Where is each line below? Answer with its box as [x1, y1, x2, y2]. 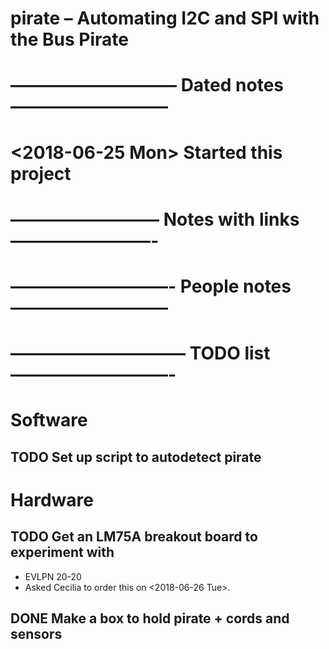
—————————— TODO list [10, 342, 271, 365]
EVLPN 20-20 [24, 570, 82, 582]
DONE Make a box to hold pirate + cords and [10, 610, 290, 627]
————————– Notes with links [10, 208, 300, 231]
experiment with [10, 544, 115, 561]
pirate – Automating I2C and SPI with [10, 7, 320, 30]
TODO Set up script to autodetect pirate [10, 448, 262, 466]
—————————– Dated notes [10, 74, 284, 97]
